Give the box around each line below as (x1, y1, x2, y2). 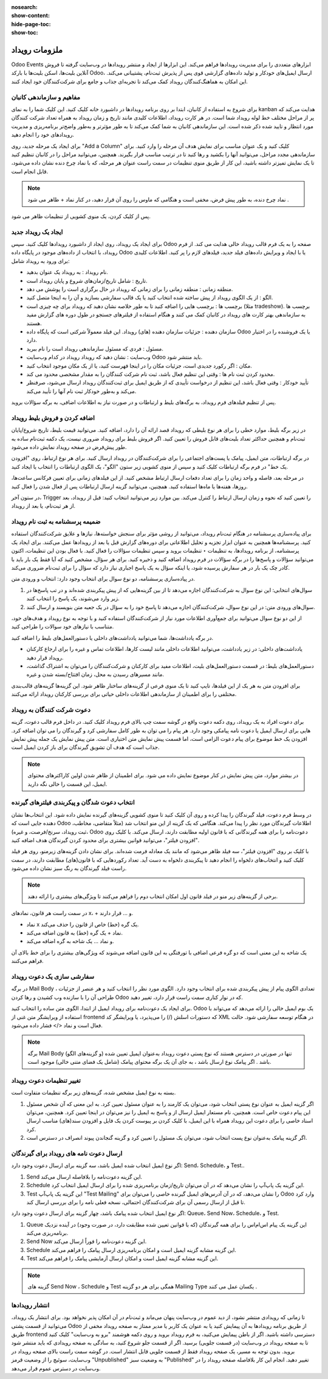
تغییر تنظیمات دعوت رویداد (11, 1076, 81, 1084)
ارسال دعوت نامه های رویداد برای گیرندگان (11, 1149, 123, 1157)
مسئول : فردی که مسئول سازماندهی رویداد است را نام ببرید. (26, 345, 164, 352)
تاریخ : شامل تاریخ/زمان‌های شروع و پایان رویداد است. (26, 277, 148, 284)
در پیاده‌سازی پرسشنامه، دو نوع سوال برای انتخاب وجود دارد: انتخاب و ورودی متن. (11, 575, 196, 582)
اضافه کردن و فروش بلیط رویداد (11, 414, 95, 422)
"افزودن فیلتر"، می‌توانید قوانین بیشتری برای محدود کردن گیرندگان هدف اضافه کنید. (11, 836, 200, 843)
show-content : (11, 12, 50, 19)
